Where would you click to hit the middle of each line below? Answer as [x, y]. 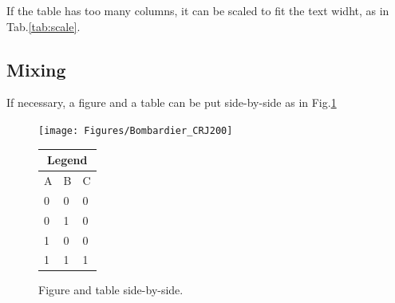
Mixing [36, 69]
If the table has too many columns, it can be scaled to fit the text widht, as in [198, 10]
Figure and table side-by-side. [111, 290]
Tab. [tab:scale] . [43, 26]
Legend [67, 160]
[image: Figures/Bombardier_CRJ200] [136, 130]
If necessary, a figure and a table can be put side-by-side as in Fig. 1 [172, 102]
